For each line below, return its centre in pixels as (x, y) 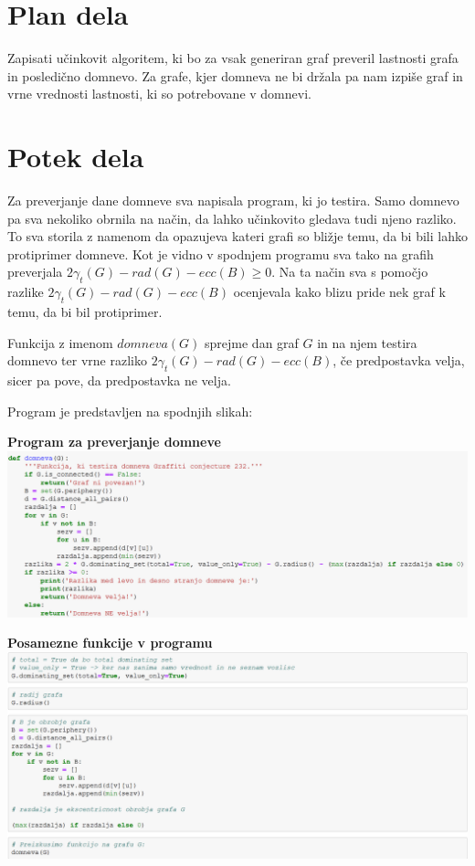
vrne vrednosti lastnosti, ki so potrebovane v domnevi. (159, 94)
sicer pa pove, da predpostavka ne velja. (119, 380)
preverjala (35, 272)
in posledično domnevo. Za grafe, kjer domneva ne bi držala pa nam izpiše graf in (235, 75)
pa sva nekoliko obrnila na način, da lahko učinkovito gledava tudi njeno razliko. (232, 218)
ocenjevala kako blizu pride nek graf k (339, 292)
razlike (26, 292)
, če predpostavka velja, (399, 360)
